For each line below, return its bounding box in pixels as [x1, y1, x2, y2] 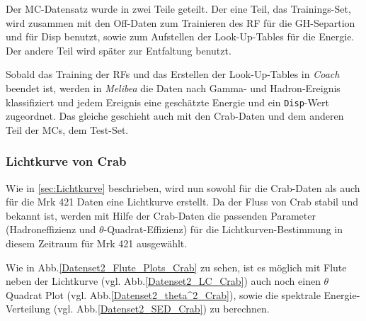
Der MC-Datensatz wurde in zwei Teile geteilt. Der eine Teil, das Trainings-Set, [6, 1, 351, 16]
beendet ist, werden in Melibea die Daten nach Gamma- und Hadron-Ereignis [6, 80, 341, 95]
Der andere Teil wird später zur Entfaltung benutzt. [6, 43, 231, 57]
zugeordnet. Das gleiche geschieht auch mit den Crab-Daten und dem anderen [6, 108, 344, 123]
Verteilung [6, 301, 51, 316]
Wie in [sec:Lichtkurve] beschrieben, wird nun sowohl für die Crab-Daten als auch [6, 180, 360, 195]
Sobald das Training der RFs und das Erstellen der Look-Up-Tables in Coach [6, 67, 340, 81]
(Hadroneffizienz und [6, 222, 96, 237]
